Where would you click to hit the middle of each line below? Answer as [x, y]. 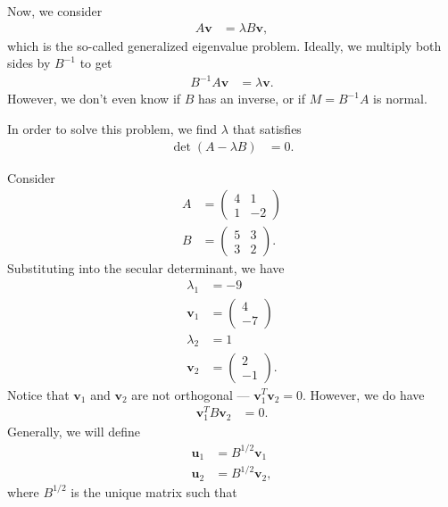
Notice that [38, 394]
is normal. [400, 99]
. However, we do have [364, 394]
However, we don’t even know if [94, 99]
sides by [29, 63]
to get [96, 63]
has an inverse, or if [252, 99]
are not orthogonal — [191, 394]
